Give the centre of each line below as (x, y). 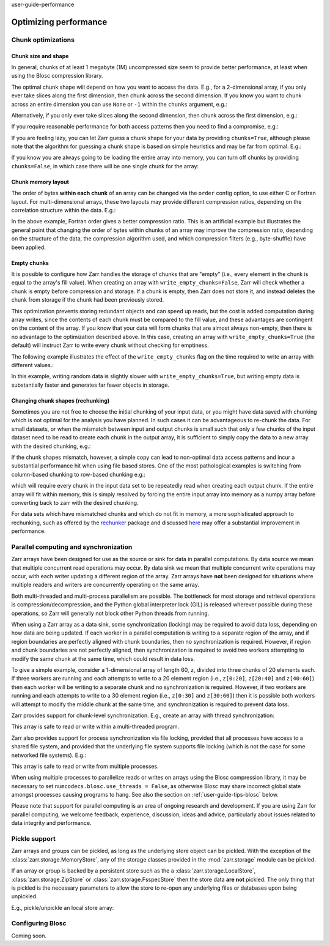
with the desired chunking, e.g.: (51, 446)
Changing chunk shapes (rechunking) (61, 400)
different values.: (33, 365)
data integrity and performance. (51, 823)
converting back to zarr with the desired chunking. (75, 502)
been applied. (28, 247)
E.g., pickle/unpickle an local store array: (63, 907)
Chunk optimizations (43, 40)
